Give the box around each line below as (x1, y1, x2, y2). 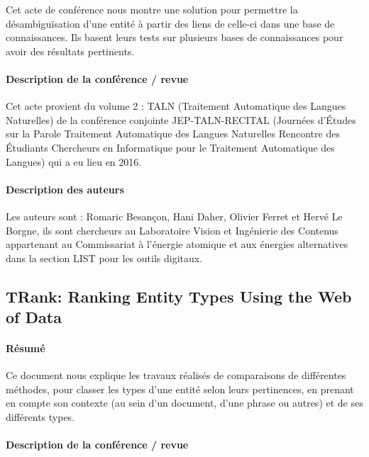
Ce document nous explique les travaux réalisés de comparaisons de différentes (6, 368, 346, 383)
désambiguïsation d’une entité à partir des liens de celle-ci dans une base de (6, 16, 335, 30)
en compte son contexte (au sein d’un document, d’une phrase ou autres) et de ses (6, 395, 363, 410)
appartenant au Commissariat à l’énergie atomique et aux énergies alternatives (6, 237, 348, 252)
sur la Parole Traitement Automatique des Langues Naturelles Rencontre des (6, 126, 340, 141)
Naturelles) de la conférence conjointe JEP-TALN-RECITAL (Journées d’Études (6, 112, 356, 127)
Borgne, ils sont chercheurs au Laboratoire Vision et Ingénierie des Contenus (6, 222, 338, 237)
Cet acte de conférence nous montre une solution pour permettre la (6, 2, 298, 16)
